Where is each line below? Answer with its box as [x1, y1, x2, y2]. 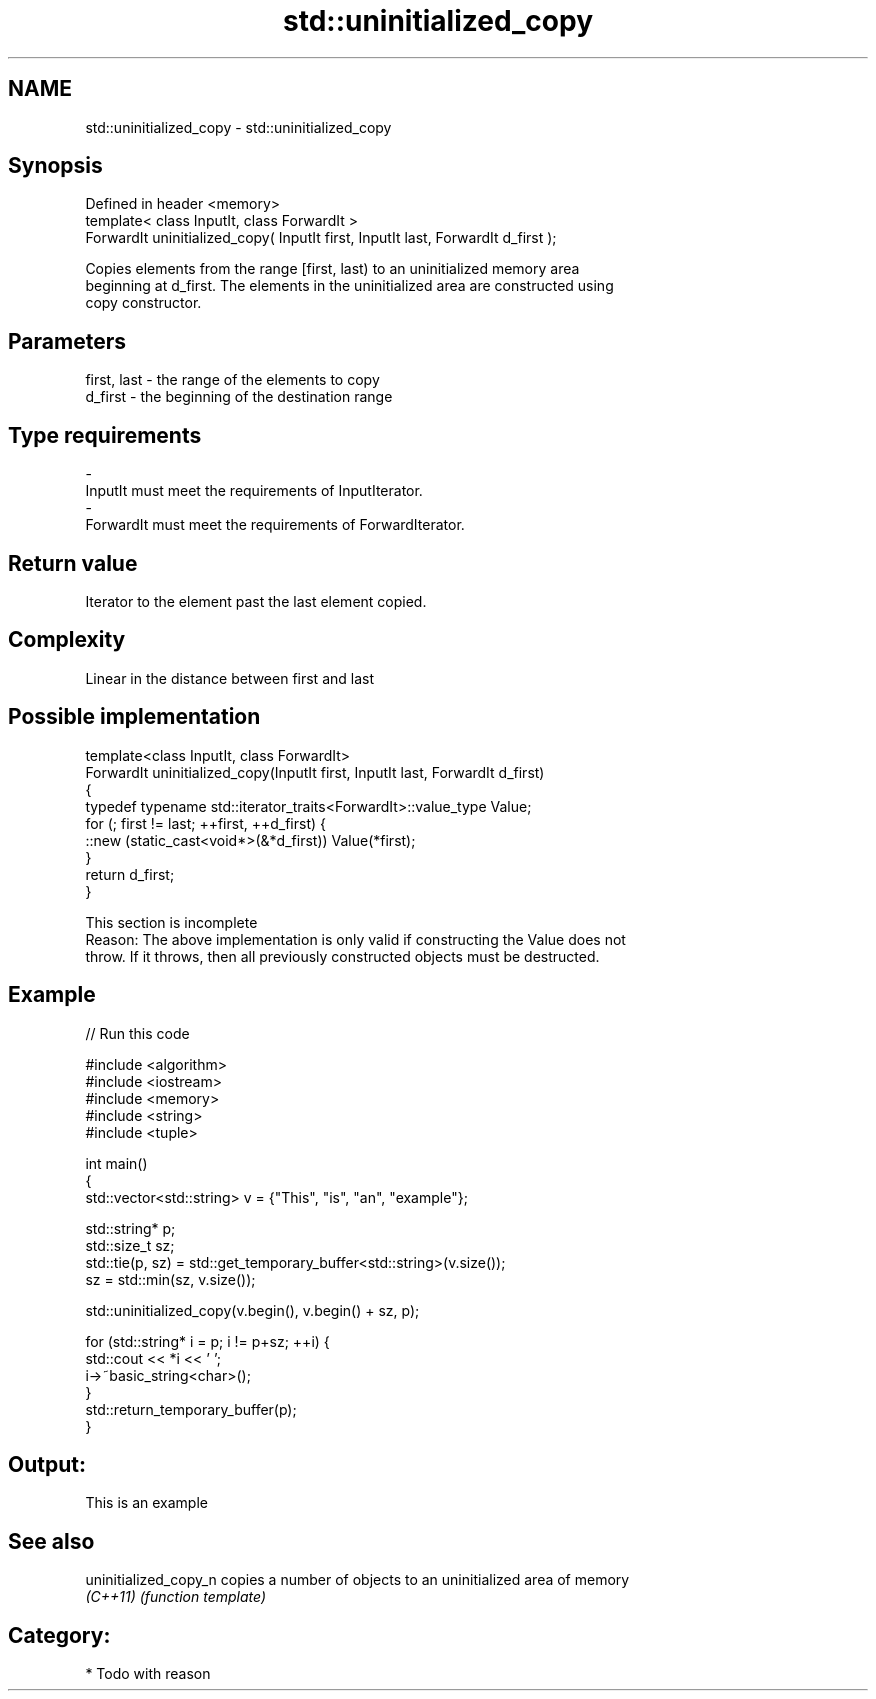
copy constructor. [85, 294, 202, 312]
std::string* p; [85, 1219, 176, 1237]
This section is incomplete [85, 913, 258, 931]
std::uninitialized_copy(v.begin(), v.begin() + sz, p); [85, 1301, 420, 1319]
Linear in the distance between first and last [85, 669, 374, 687]
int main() [85, 1154, 148, 1172]
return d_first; [85, 865, 175, 883]
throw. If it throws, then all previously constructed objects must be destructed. [85, 947, 600, 965]
